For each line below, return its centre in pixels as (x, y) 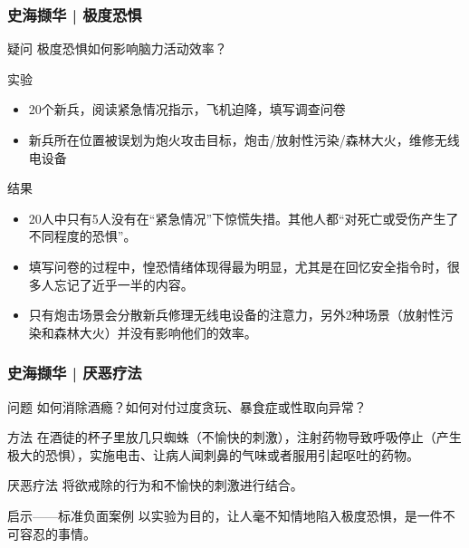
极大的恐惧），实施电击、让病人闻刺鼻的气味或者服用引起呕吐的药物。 (213, 454)
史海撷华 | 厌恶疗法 (75, 373)
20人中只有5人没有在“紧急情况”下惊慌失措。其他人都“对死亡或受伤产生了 (244, 218)
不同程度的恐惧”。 (82, 236)
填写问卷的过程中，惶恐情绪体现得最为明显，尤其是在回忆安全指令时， (238, 266)
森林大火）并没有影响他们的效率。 (155, 332)
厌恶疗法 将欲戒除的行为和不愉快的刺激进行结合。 (155, 485)
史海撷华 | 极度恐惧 (75, 14)
